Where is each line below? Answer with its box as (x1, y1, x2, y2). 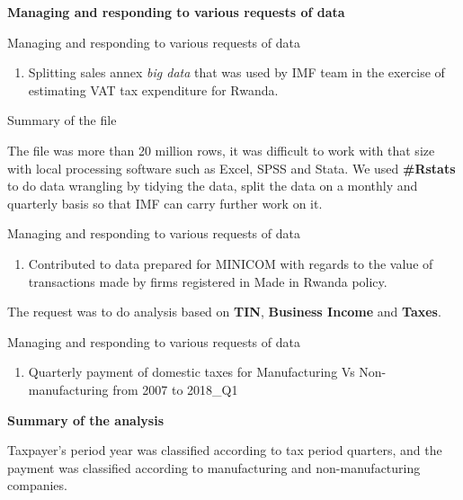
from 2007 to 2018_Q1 (112, 379, 238, 398)
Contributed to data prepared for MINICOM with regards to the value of (28, 254, 433, 272)
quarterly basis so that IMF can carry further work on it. (7, 193, 323, 212)
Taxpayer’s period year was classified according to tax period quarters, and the (7, 441, 442, 460)
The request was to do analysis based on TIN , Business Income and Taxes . (7, 302, 441, 321)
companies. (7, 476, 67, 495)
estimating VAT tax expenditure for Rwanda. (28, 80, 279, 99)
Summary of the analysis (7, 410, 165, 429)
